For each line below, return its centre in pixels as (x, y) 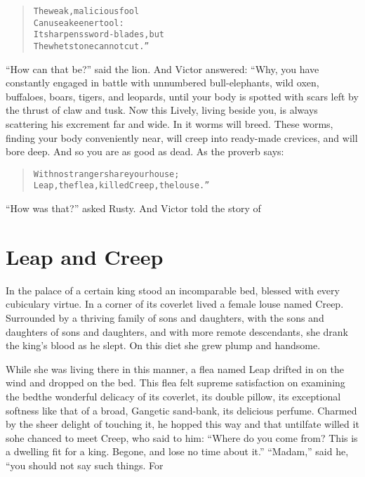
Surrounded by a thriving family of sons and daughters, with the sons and (165, 318)
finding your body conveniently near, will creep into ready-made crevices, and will (182, 137)
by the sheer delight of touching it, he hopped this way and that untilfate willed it (182, 424)
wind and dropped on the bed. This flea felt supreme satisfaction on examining (175, 383)
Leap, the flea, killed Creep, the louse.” (121, 186)
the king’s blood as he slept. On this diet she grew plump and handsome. (163, 345)
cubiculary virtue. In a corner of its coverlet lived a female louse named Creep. (175, 304)
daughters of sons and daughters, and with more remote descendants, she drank (177, 331)
